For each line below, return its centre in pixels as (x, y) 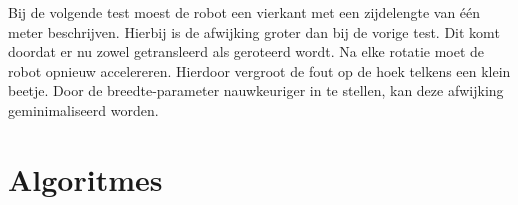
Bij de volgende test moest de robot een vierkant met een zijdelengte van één (244, 12)
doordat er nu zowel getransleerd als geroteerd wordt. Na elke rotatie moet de (246, 51)
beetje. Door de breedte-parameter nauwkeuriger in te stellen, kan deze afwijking (256, 90)
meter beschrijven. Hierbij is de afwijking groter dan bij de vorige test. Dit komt (254, 31)
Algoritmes (85, 178)
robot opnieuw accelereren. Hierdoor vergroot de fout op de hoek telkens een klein (259, 70)
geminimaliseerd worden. (83, 109)
